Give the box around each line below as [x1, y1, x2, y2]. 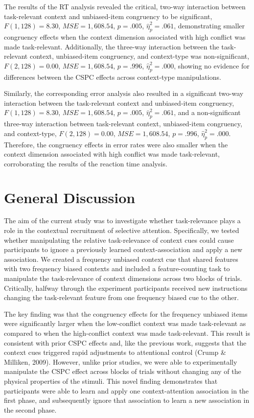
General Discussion [4, 187, 136, 207]
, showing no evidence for [174, 60, 250, 70]
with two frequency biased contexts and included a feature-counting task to [4, 263, 230, 274]
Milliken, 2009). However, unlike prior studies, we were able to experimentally [4, 356, 237, 367]
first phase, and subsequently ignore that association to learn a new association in [4, 395, 250, 405]
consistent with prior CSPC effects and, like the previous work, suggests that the [4, 337, 247, 348]
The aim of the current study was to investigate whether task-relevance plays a [4, 215, 241, 226]
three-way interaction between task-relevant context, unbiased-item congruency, [4, 118, 242, 129]
